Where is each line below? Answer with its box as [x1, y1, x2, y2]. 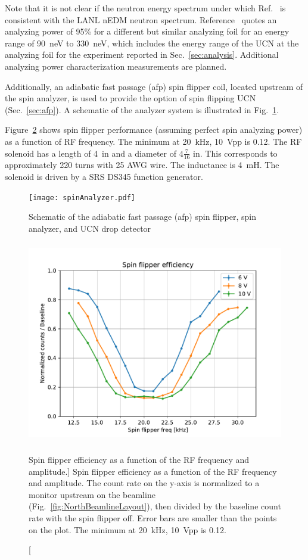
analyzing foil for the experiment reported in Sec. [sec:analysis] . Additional [5, 48, 279, 61]
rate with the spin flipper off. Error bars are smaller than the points [29, 511, 277, 524]
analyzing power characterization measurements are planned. [5, 60, 227, 72]
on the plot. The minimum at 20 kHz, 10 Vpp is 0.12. [29, 523, 226, 536]
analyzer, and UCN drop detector [29, 222, 151, 234]
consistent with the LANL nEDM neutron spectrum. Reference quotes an [5, 13, 277, 26]
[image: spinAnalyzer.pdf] [29, 193, 135, 202]
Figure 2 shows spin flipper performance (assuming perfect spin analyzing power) [5, 123, 303, 136]
